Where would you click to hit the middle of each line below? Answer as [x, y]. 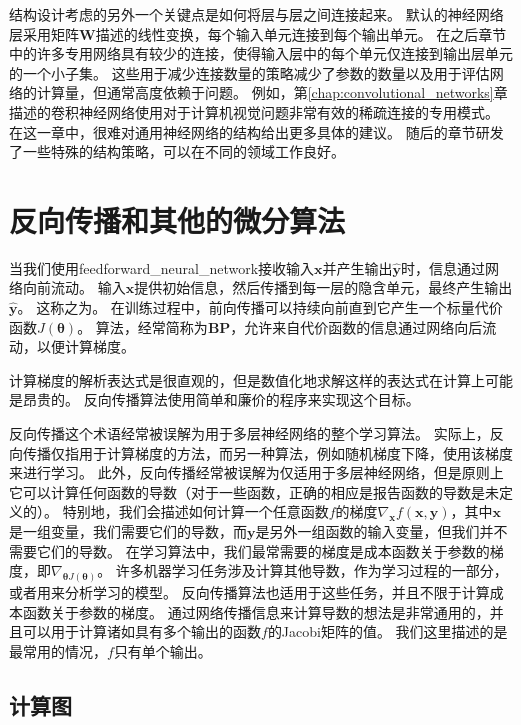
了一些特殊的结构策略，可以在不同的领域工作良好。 [177, 151]
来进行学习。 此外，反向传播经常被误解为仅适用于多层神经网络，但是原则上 [256, 472]
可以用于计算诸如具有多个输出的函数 [141, 631]
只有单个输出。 [162, 650]
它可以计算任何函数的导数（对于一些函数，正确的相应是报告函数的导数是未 [254, 491]
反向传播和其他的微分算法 [177, 219]
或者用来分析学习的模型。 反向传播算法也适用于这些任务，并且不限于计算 [249, 592]
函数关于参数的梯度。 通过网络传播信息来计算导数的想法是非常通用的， [256, 611]
